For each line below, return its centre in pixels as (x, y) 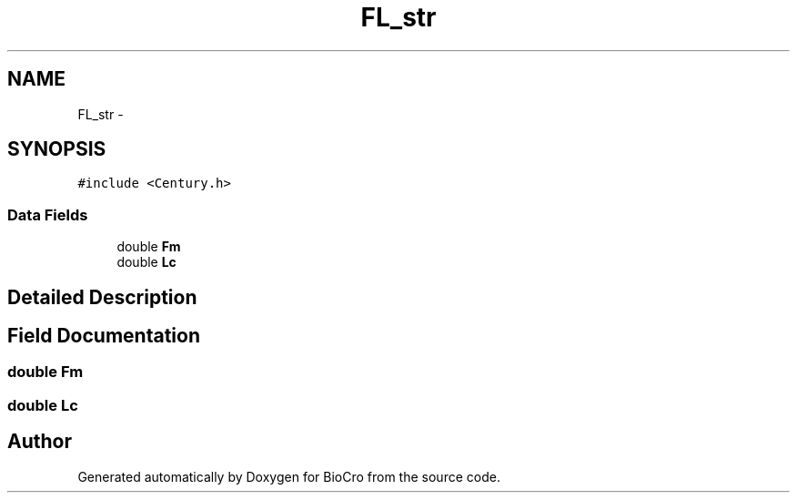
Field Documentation (104, 336)
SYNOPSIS (57, 149)
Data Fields (48, 214)
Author (40, 442)
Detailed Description (102, 297)
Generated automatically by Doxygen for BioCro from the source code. (289, 476)
